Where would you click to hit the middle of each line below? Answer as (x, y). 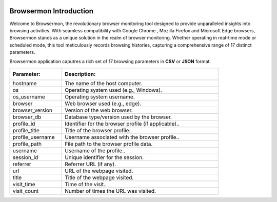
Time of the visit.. (86, 184)
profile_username (34, 137)
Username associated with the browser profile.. (122, 137)
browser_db (27, 117)
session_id (25, 157)
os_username (29, 96)
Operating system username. (100, 96)
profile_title (26, 130)
